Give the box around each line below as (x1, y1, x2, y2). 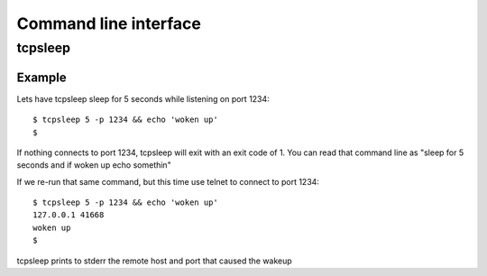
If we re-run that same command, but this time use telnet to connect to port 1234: (16, 176, 320, 187)
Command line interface (16, 14, 202, 33)
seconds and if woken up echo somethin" (16, 160, 171, 170)
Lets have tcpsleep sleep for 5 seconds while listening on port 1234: (16, 93, 270, 104)
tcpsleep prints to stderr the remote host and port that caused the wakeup (16, 255, 292, 266)
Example (16, 69, 67, 85)
